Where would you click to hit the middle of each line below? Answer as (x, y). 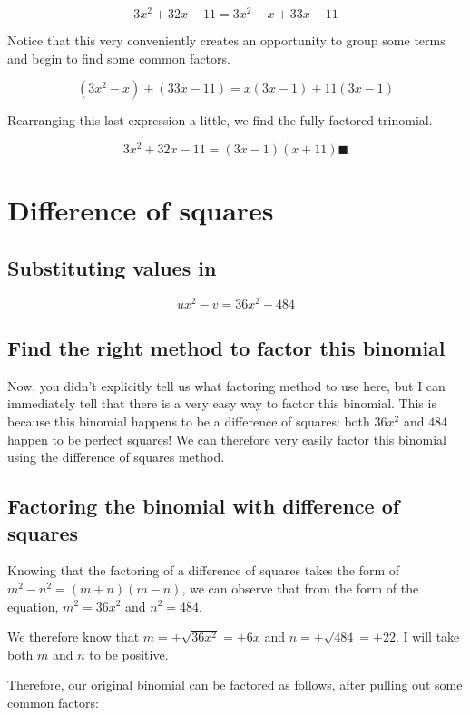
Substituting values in (112, 267)
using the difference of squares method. (116, 457)
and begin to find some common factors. (119, 58)
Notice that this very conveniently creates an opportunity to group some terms (226, 40)
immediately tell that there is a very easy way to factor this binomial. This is (222, 403)
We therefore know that (73, 637)
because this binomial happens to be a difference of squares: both (189, 421)
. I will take (427, 637)
